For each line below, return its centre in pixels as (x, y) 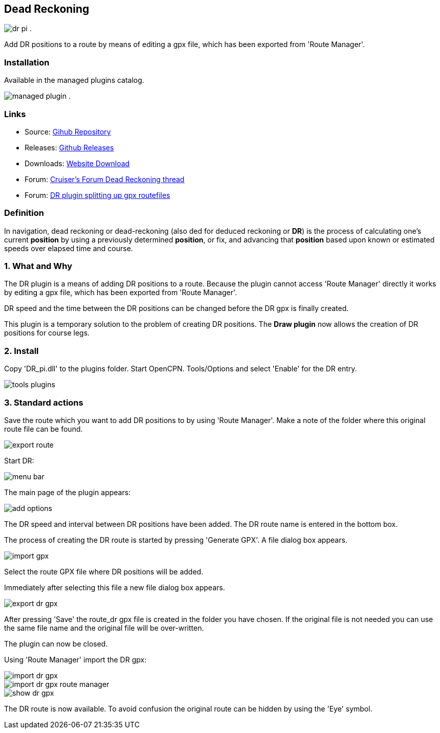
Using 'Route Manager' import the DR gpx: (75, 659)
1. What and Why (38, 266)
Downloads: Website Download (77, 163)
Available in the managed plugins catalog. (74, 80)
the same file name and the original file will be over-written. (104, 628)
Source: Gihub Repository (68, 131)
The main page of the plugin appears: (68, 492)
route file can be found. (43, 429)
